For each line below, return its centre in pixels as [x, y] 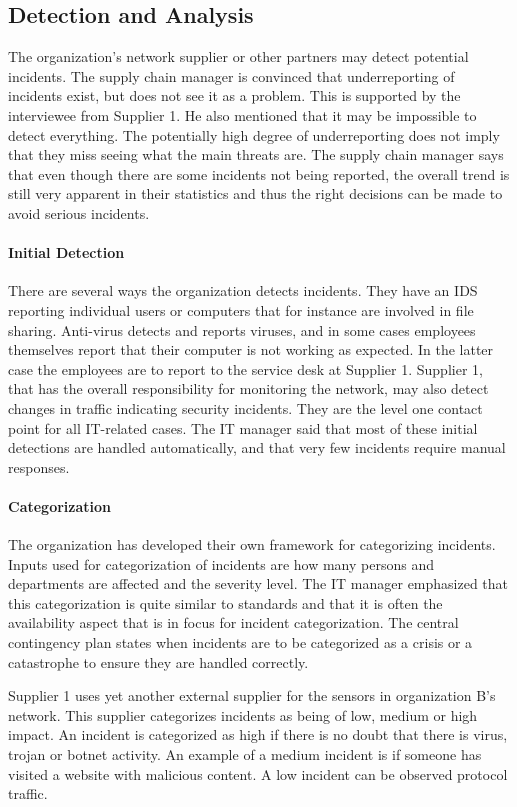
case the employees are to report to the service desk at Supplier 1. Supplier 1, [245, 368]
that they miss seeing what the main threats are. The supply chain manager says [256, 154]
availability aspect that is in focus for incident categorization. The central [233, 622]
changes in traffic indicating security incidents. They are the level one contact [245, 407]
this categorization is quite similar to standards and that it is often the [225, 602]
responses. [39, 466]
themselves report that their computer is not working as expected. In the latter [251, 349]
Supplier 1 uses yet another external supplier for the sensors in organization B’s [252, 695]
